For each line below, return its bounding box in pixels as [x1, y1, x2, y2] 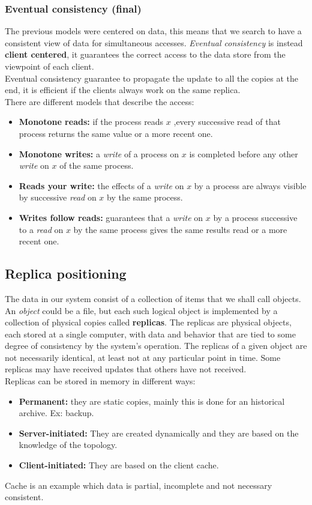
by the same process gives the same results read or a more [73, 223, 287, 235]
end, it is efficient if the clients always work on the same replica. [5, 83, 241, 96]
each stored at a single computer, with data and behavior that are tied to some [5, 327, 296, 340]
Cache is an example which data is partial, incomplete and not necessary [5, 479, 272, 491]
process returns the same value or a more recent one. [19, 127, 213, 139]
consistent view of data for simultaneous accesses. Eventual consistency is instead [5, 36, 303, 49]
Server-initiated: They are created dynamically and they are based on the [19, 426, 299, 439]
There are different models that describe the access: [5, 95, 194, 107]
